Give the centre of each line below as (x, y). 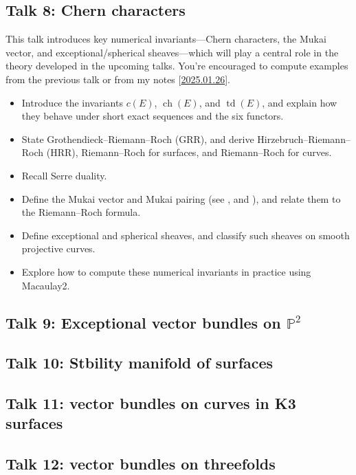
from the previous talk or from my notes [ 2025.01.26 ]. (118, 79)
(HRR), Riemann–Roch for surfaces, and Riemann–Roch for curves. (189, 152)
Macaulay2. (46, 285)
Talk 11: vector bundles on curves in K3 (151, 403)
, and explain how (300, 102)
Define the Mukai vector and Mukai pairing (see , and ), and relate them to (181, 198)
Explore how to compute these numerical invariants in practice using (166, 271)
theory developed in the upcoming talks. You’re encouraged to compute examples (177, 66)
